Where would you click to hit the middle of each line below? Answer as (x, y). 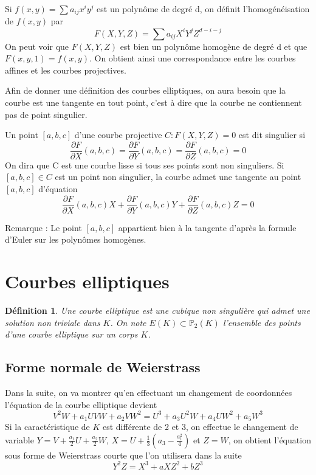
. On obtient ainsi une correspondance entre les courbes (192, 58)
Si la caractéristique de (47, 427)
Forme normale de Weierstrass (103, 367)
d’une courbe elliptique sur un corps (71, 334)
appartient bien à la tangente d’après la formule (207, 227)
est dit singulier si (272, 135)
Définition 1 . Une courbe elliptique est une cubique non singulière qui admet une (157, 310)
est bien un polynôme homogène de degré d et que (214, 46)
